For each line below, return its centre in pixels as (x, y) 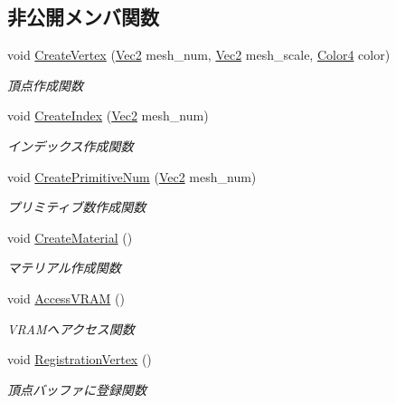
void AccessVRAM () (66, 298)
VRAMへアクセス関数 (71, 328)
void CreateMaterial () (70, 237)
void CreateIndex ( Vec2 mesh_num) (108, 115)
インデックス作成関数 (71, 145)
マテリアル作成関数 (64, 268)
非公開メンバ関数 (83, 17)
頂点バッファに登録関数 (77, 389)
